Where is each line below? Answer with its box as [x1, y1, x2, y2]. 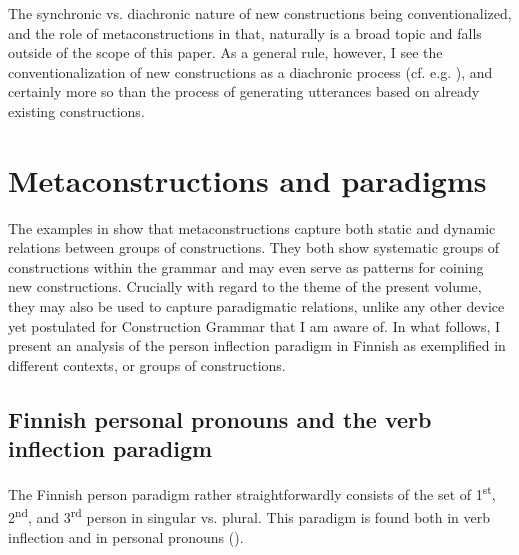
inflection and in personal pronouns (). [8, 526, 244, 547]
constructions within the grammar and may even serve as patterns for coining [8, 256, 484, 277]
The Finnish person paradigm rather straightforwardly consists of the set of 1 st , [8, 481, 496, 504]
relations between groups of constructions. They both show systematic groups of [8, 237, 500, 258]
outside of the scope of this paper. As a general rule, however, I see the [8, 42, 443, 63]
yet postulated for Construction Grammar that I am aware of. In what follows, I [8, 315, 501, 336]
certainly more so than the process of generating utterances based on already [8, 81, 480, 102]
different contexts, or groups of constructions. [8, 354, 286, 375]
